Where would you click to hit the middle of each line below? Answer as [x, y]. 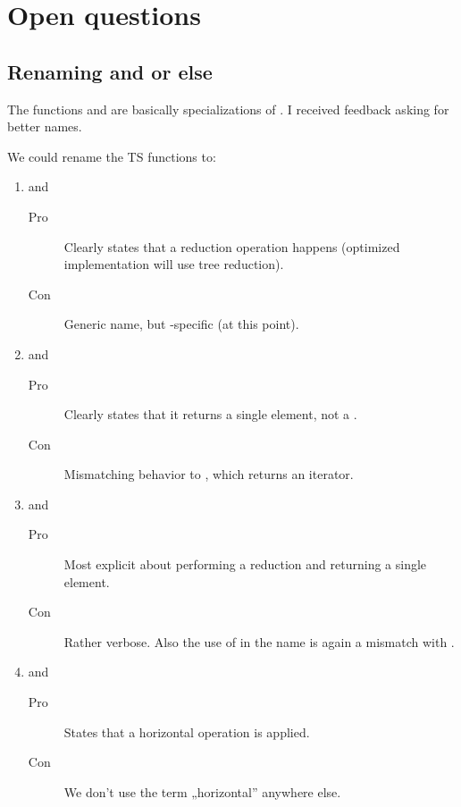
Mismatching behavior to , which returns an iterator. [209, 474]
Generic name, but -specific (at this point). [181, 324]
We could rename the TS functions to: [112, 156]
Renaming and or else [110, 71]
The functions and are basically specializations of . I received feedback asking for [228, 109]
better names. [45, 126]
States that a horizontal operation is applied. [187, 731]
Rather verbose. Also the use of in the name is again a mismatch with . [259, 641]
